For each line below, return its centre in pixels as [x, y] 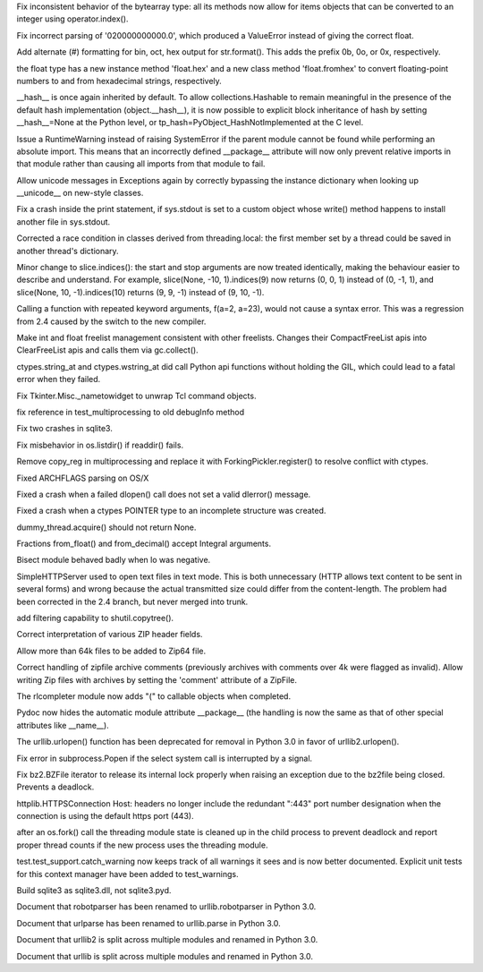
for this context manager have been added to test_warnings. [127, 874]
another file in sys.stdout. [64, 222]
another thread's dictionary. [68, 251]
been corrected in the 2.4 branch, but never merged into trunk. [132, 601]
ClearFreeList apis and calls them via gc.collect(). [107, 350]
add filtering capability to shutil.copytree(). [95, 618]
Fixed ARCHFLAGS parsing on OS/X [83, 478]
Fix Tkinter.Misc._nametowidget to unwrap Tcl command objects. [136, 396]
